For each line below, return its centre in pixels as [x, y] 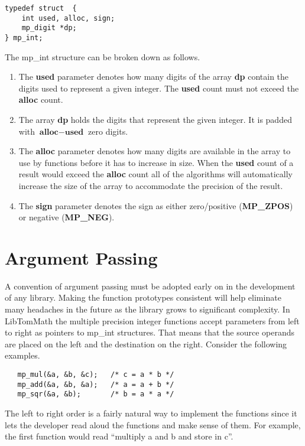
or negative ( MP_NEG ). [66, 217]
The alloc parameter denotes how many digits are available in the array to [155, 151]
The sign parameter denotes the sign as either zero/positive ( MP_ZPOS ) [156, 205]
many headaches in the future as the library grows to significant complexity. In [147, 309]
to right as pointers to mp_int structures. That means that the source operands [150, 332]
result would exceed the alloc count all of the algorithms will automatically [155, 174]
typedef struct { [41, 8]
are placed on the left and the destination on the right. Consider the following [146, 344]
